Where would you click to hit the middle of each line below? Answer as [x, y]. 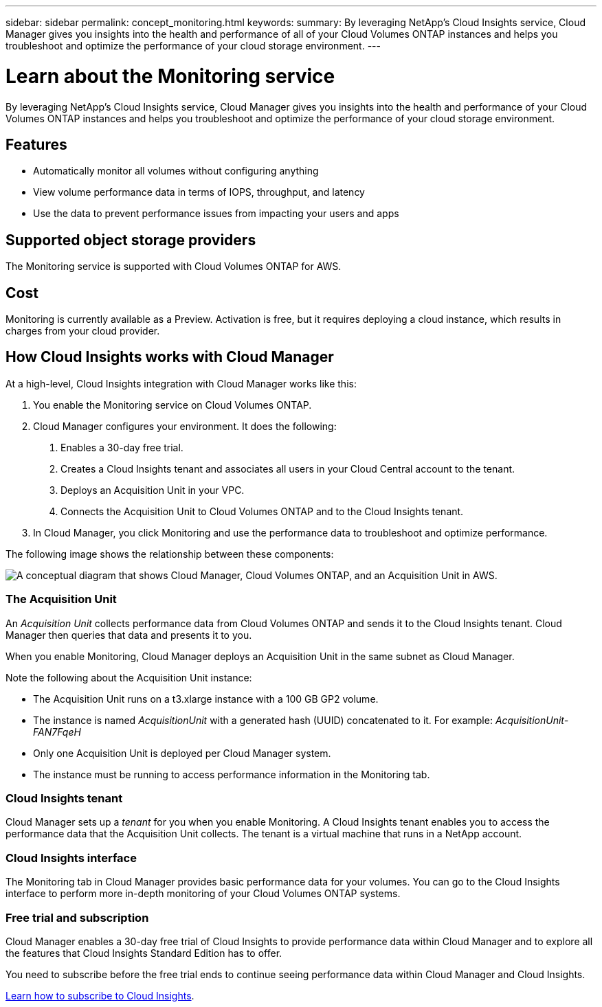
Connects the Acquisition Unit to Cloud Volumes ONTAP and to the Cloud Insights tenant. [262, 511]
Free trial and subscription [77, 917]
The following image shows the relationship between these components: [170, 554]
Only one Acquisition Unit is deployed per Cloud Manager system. [182, 753]
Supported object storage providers [131, 240]
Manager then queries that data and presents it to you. [129, 635]
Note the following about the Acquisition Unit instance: [129, 677]
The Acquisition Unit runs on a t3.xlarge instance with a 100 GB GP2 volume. [206, 699]
